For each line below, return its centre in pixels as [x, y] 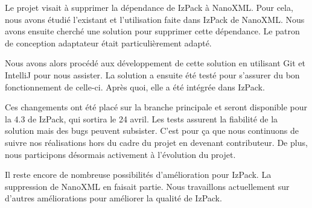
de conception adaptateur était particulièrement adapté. [108, 43]
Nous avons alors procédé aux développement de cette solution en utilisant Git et [155, 63]
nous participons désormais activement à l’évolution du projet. [120, 154]
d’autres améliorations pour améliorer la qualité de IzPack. [113, 198]
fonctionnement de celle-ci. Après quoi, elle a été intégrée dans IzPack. [135, 87]
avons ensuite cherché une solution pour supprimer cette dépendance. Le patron [152, 31]
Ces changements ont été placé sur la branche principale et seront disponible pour [156, 107]
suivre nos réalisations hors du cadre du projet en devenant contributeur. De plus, [156, 142]
